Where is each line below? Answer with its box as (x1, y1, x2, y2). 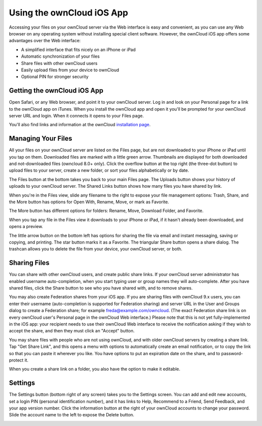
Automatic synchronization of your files (21, 53, 100, 59)
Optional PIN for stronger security (21, 74, 89, 80)
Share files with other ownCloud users (21, 60, 98, 66)
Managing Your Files (9, 134, 72, 143)
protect (9, 357, 24, 363)
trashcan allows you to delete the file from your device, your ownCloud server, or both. (9, 246, 182, 252)
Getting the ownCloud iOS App (9, 86, 104, 95)
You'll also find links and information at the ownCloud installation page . (9, 122, 151, 128)
